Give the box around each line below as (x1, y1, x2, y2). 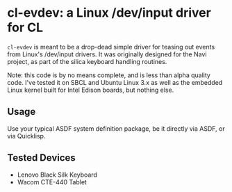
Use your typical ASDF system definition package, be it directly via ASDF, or (7, 124, 225, 133)
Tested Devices (7, 152, 76, 164)
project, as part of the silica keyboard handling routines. (7, 57, 167, 65)
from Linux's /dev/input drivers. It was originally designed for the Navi (7, 50, 207, 58)
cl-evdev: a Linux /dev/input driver (7, 5, 212, 21)
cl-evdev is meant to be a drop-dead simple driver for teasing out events (7, 42, 215, 51)
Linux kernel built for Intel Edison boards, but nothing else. (7, 86, 174, 94)
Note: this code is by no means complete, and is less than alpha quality (7, 71, 210, 79)
